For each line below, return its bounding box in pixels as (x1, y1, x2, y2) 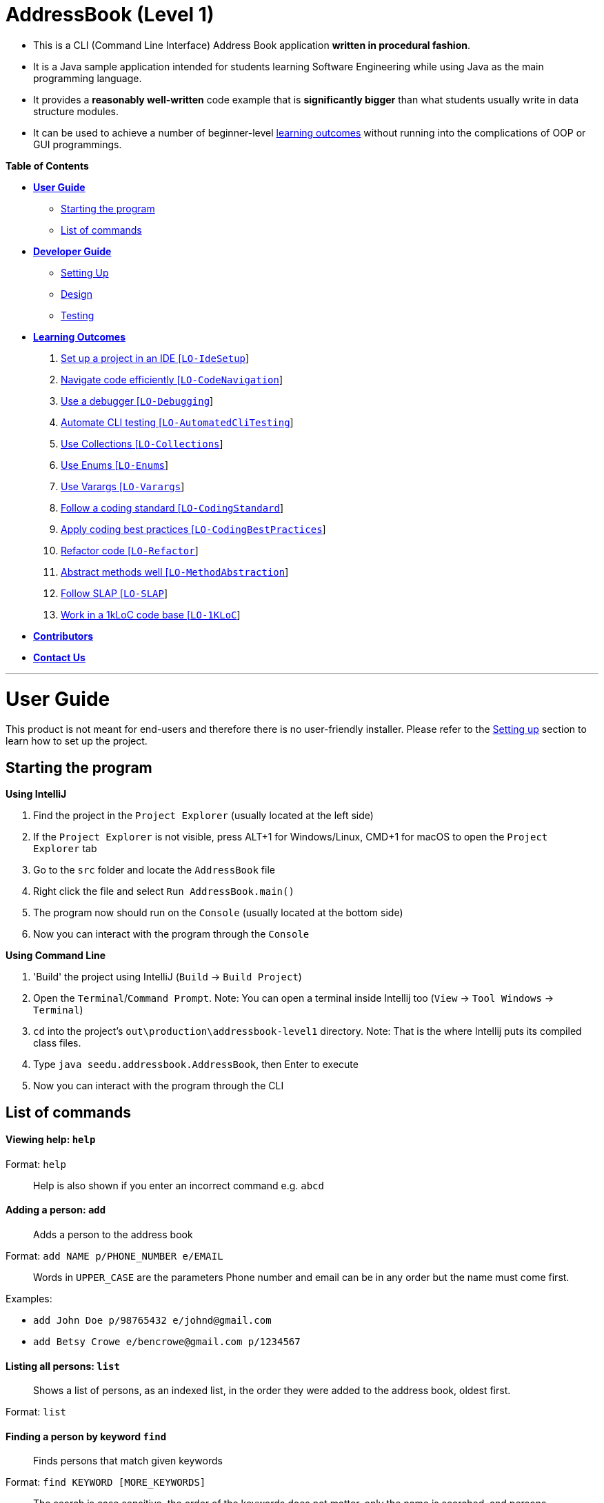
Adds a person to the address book (33, 1228, 193, 1240)
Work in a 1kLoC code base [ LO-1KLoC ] (61, 608, 241, 621)
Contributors (33, 629, 94, 642)
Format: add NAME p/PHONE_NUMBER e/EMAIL (6, 1249, 223, 1262)
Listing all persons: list (6, 1360, 120, 1372)
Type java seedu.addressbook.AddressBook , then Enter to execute (33, 1058, 359, 1071)
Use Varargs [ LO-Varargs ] (61, 480, 185, 492)
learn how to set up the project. (6, 735, 148, 747)
